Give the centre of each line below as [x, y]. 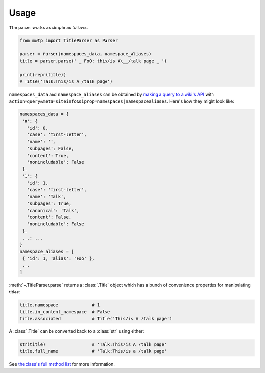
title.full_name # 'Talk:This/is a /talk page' [93, 351]
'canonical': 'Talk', [53, 210]
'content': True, [48, 155]
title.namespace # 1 [60, 305]
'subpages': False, [51, 149]
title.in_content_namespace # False [65, 311]
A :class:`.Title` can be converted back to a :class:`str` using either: [77, 331]
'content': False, [49, 217]
